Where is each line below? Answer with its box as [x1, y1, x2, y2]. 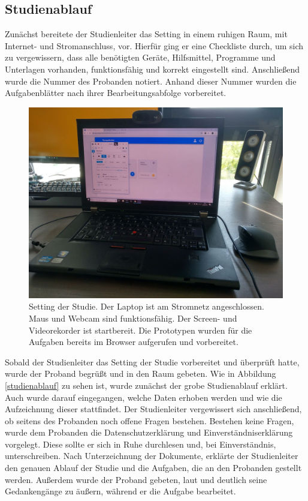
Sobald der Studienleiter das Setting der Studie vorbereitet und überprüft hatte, [5, 355, 300, 368]
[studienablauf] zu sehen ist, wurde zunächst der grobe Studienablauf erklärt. [5, 379, 288, 391]
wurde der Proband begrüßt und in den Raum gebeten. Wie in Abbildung [5, 367, 276, 380]
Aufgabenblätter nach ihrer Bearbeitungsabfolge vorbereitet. [5, 86, 227, 99]
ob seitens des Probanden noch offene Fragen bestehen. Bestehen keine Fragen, [5, 414, 294, 427]
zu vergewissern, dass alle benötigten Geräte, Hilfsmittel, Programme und [5, 51, 276, 64]
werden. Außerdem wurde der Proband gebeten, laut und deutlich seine [5, 473, 267, 485]
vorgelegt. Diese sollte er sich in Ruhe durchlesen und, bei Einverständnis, [5, 437, 276, 450]
